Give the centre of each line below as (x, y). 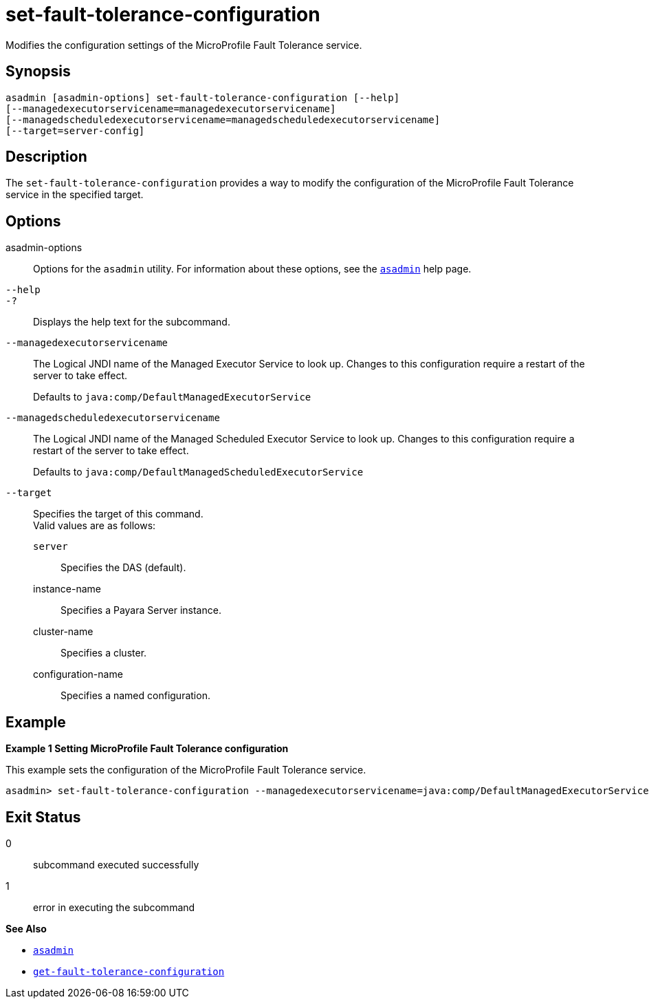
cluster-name (63, 632)
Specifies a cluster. (104, 653)
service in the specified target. (75, 195)
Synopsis (38, 72)
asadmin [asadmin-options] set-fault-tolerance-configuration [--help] (203, 97)
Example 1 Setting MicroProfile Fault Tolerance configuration (147, 749)
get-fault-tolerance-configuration (129, 971)
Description (46, 157)
